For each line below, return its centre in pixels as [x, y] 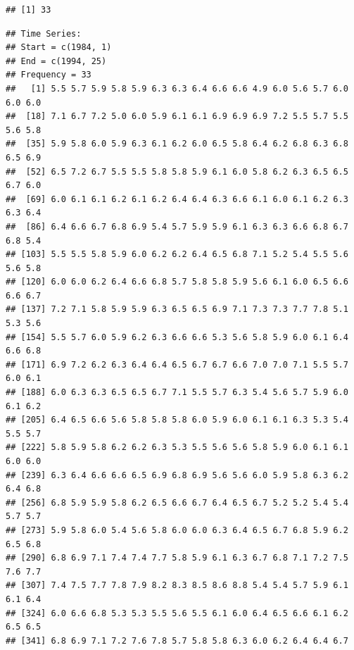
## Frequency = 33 [49, 75]
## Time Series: [44, 33]
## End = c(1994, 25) [56, 61]
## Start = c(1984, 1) [59, 48]
